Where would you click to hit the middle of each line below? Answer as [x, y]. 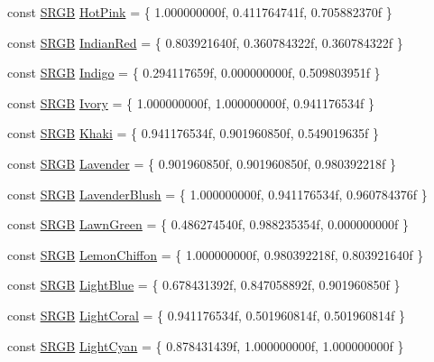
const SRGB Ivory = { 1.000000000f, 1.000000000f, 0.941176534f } [191, 102]
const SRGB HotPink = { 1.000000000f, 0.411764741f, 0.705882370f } [200, 12]
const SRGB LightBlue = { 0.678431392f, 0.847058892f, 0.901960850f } [204, 285]
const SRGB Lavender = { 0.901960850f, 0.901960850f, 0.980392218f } [202, 163]
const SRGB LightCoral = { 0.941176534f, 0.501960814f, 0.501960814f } [207, 315]
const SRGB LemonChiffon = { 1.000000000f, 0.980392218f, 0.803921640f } [216, 254]
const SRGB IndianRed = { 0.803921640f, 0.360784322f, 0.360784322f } [205, 42]
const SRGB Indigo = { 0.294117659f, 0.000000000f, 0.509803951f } [194, 73]
